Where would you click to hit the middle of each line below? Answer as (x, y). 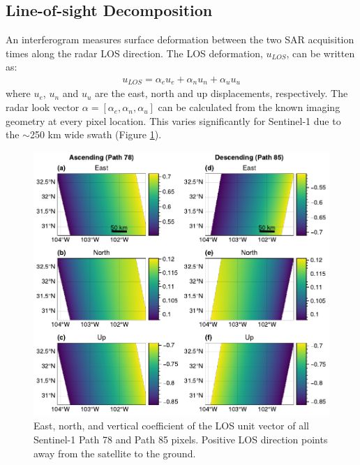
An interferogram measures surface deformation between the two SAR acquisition (180, 39)
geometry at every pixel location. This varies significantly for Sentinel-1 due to (173, 120)
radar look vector (43, 107)
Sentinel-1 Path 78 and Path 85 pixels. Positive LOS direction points (181, 440)
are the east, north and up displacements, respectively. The (222, 93)
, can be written (321, 53)
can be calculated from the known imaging (249, 107)
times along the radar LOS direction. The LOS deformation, (134, 53)
